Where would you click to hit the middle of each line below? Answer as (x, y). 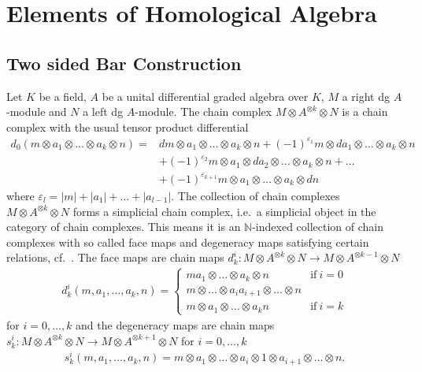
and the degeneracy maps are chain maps (175, 324)
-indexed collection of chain (318, 227)
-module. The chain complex (204, 112)
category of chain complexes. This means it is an (124, 227)
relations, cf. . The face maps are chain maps (115, 257)
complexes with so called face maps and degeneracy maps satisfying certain (188, 242)
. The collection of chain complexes (255, 195)
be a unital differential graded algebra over (205, 96)
